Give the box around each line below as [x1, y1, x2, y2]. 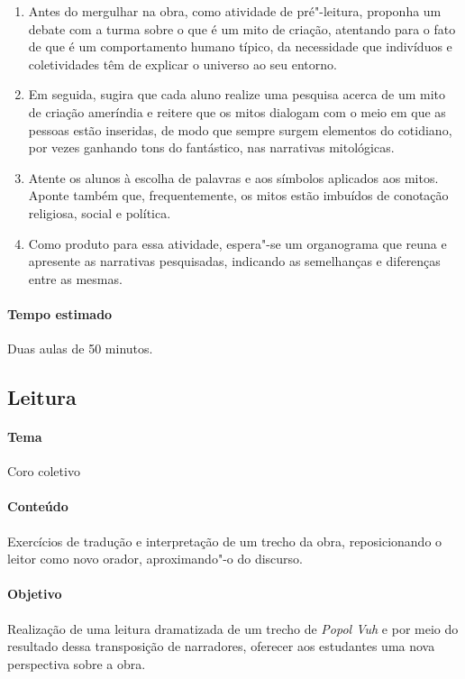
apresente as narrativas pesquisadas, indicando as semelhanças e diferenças [28, 252, 441, 271]
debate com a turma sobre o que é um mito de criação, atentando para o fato [28, 19, 456, 38]
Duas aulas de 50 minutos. [7, 339, 153, 358]
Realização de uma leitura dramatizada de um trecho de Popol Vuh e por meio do [7, 619, 459, 638]
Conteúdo [7, 497, 68, 516]
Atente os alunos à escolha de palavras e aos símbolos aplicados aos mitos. [28, 168, 439, 187]
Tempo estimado [7, 304, 113, 323]
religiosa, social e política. [28, 203, 171, 222]
